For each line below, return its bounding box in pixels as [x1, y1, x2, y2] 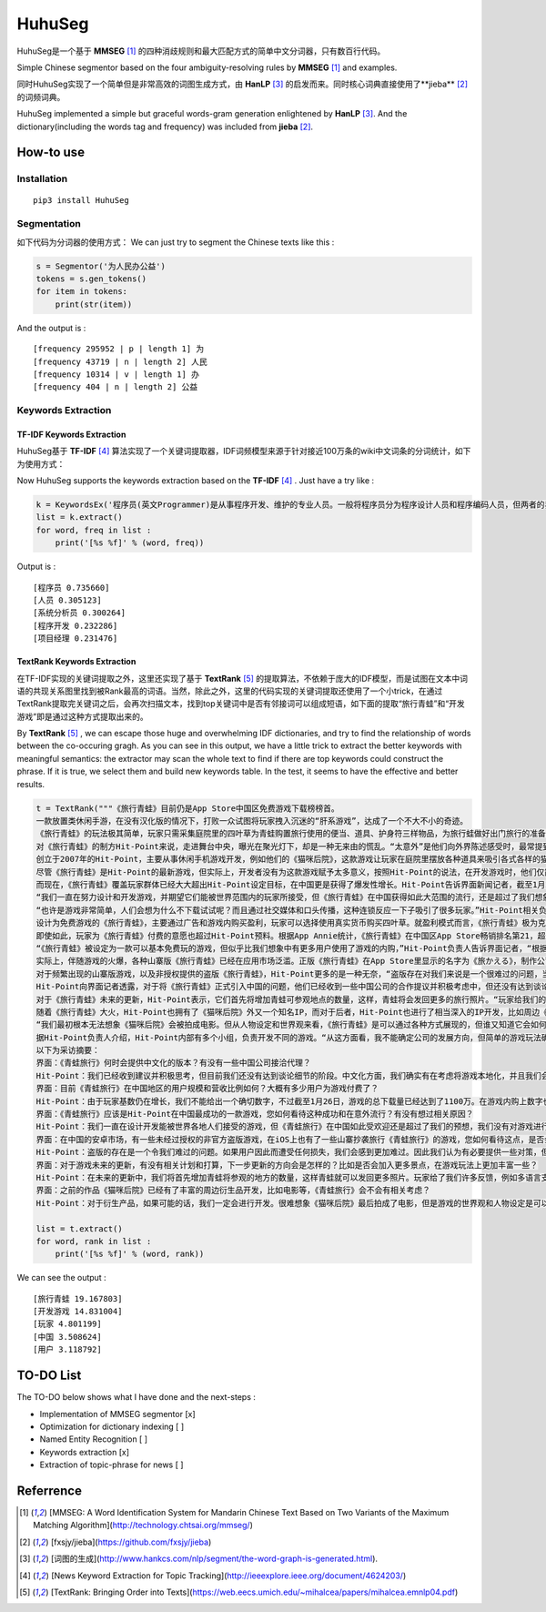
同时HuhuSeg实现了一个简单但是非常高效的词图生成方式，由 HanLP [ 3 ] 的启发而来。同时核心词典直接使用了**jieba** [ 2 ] [16, 78, 469, 90]
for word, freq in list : [35, 524, 152, 535]
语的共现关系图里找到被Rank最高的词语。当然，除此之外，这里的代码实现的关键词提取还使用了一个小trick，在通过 [16, 685, 443, 696]
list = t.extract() [35, 1223, 123, 1233]
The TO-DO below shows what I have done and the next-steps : [16, 1392, 257, 1403]
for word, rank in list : [35, 1236, 152, 1246]
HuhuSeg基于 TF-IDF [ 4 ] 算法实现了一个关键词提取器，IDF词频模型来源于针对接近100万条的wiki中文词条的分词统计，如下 [16, 446, 471, 457]
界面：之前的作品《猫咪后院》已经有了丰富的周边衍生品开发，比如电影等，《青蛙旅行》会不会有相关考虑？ [35, 1185, 431, 1196]
